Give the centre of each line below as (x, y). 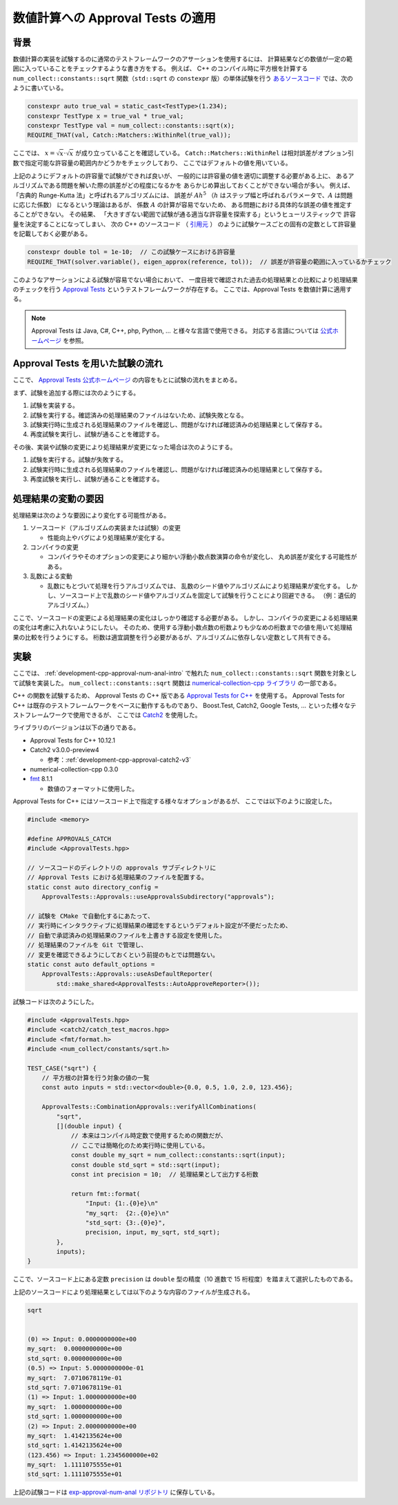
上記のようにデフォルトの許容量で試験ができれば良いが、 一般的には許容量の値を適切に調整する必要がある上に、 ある (180, 175)
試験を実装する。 (54, 405)
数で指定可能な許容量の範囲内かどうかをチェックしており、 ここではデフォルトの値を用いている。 (152, 163)
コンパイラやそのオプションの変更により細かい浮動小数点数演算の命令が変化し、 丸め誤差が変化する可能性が (202, 557)
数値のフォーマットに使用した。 (92, 788)
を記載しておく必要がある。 (52, 234)
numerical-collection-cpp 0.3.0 (74, 769)
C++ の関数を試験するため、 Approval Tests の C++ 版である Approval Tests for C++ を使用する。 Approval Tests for (179, 696)
